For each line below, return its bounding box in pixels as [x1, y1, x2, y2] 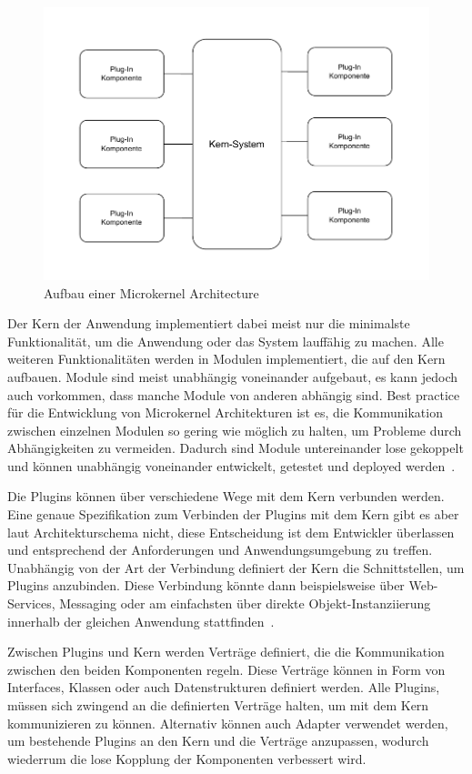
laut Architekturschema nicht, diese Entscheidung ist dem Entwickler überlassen [7, 522, 455, 541]
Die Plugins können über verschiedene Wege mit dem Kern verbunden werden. [7, 487, 445, 506]
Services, [7, 594, 55, 613]
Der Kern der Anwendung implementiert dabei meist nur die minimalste [7, 314, 410, 333]
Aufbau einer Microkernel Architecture [44, 283, 259, 302]
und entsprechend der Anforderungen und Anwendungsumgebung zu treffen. [7, 540, 433, 559]
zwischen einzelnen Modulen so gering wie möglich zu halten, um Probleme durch [7, 420, 462, 439]
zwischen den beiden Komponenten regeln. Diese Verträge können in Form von [7, 659, 446, 679]
